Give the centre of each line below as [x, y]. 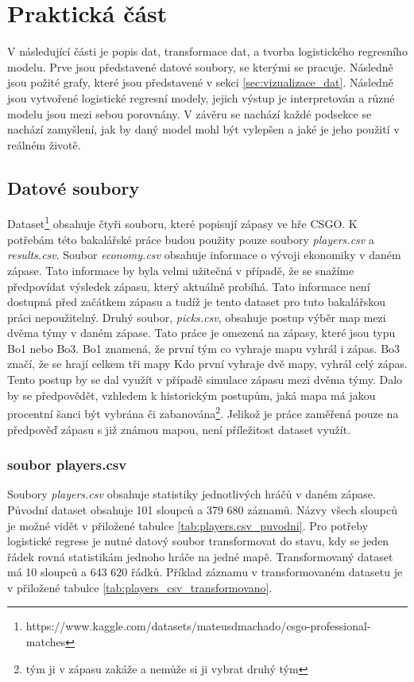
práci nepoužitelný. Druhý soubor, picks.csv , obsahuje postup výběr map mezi [197, 317]
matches [46, 642]
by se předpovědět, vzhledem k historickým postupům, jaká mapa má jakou [192, 395]
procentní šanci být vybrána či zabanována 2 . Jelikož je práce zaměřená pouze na [203, 412]
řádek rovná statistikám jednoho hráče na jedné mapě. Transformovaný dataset [200, 556]
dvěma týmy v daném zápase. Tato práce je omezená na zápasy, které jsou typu [201, 333]
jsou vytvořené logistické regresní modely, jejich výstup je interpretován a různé [201, 97]
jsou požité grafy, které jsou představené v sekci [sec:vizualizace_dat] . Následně [200, 82]
